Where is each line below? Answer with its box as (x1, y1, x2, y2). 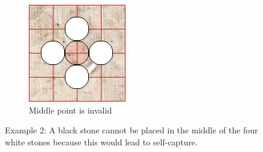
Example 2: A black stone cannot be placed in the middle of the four (5, 124, 258, 136)
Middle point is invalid (29, 103, 112, 116)
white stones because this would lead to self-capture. (5, 135, 198, 148)
